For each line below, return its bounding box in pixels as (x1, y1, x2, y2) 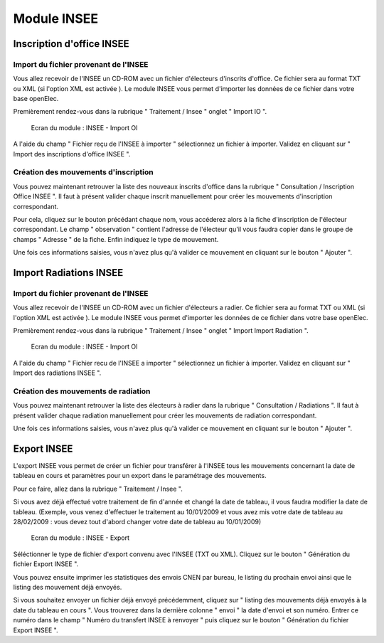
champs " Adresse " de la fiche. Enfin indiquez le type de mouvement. (13, 235, 219, 243)
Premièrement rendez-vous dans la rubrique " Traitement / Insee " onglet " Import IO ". (13, 107, 267, 116)
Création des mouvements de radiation (13, 386, 151, 396)
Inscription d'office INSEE (13, 38, 129, 50)
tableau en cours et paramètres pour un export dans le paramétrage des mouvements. (13, 472, 267, 480)
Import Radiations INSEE (13, 267, 124, 279)
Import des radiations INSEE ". (13, 368, 102, 377)
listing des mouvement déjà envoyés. (13, 583, 122, 591)
